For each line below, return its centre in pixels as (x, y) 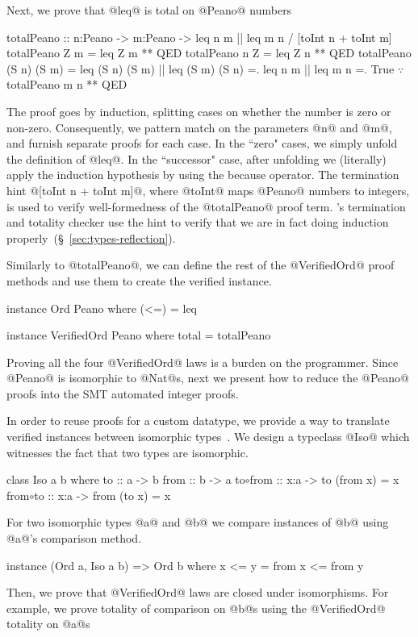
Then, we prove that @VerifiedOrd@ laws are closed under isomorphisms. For (198, 592)
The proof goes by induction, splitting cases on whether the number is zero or (199, 111)
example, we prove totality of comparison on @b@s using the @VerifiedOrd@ (196, 608)
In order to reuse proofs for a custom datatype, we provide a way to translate (198, 421)
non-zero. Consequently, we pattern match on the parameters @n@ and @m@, (199, 127)
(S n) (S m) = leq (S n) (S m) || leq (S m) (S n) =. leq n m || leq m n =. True (201, 68)
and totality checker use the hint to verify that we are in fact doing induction (198, 222)
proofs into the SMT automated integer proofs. (123, 393)
